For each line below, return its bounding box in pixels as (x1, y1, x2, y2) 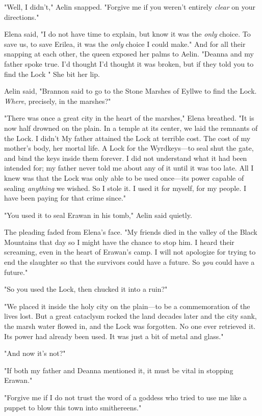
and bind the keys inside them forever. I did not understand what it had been (4, 152, 247, 163)
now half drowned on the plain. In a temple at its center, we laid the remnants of (4, 122, 258, 133)
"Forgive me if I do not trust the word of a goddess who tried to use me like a (4, 392, 247, 402)
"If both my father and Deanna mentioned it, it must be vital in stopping (4, 365, 233, 375)
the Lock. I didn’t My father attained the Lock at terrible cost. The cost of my (4, 132, 251, 143)
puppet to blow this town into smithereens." (4, 402, 142, 412)
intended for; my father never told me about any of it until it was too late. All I (4, 162, 254, 173)
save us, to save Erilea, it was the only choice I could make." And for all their (4, 38, 246, 49)
